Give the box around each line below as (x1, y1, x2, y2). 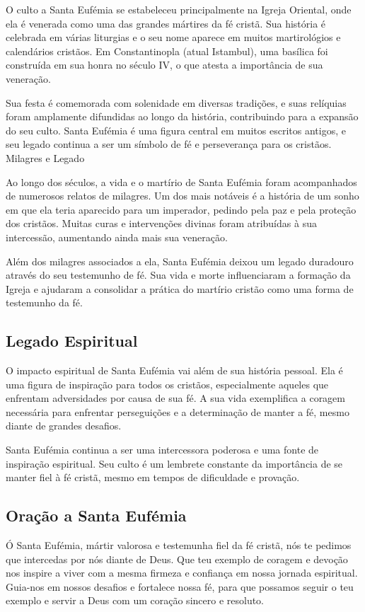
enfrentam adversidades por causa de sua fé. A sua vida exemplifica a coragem (6, 391, 346, 405)
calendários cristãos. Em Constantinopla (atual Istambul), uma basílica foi (6, 43, 328, 58)
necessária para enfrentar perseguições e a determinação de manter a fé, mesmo (6, 404, 349, 419)
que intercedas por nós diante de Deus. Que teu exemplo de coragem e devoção (6, 551, 348, 566)
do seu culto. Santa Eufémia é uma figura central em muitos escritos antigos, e (6, 122, 346, 137)
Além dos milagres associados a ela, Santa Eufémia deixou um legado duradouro (6, 253, 354, 268)
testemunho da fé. (6, 295, 83, 310)
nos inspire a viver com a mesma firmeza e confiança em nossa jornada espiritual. (6, 565, 358, 580)
